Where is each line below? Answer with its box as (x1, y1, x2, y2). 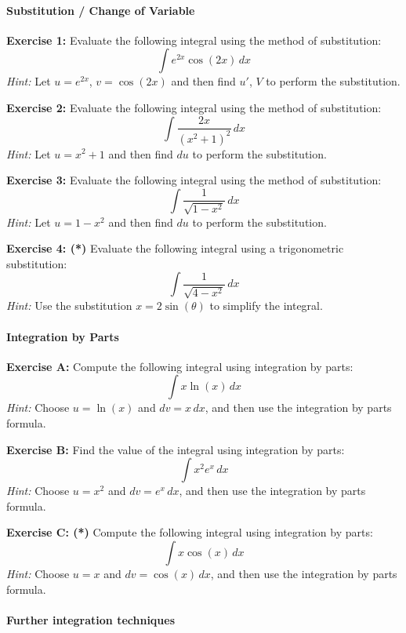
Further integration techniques (6, 611, 176, 628)
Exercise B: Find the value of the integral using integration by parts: (6, 441, 345, 457)
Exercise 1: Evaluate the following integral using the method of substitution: (6, 31, 382, 48)
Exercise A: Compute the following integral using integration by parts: (6, 358, 353, 374)
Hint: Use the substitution (6, 297, 132, 314)
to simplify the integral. (209, 297, 323, 314)
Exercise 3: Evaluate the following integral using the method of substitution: (6, 172, 382, 188)
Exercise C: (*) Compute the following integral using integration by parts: (6, 524, 373, 540)
